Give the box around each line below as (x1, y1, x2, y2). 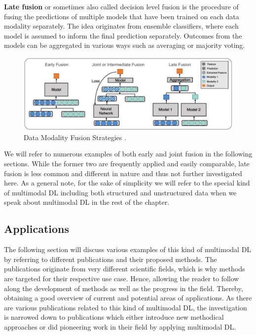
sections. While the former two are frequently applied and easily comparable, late (4, 158, 250, 168)
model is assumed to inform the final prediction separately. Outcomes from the (4, 30, 242, 40)
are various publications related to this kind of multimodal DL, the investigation (4, 302, 247, 312)
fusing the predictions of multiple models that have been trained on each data (4, 11, 239, 21)
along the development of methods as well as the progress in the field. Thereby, (4, 283, 243, 293)
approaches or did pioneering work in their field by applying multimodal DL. (4, 321, 236, 332)
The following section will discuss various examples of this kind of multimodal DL (4, 244, 252, 255)
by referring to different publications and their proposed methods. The (4, 254, 217, 264)
